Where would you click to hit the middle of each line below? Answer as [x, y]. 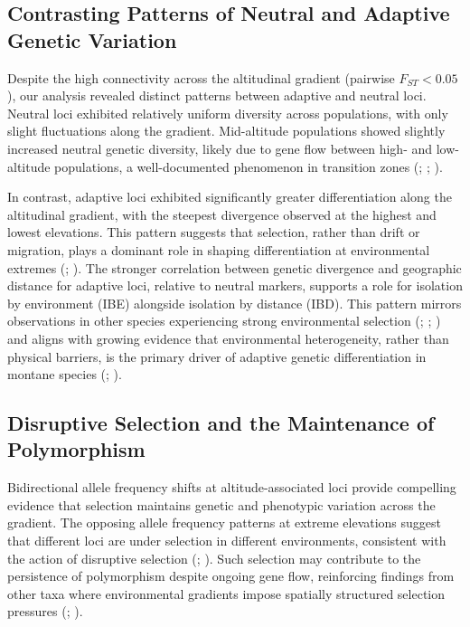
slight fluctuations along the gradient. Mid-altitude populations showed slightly [226, 131]
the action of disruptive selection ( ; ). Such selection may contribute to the [214, 558]
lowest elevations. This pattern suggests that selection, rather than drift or [214, 232]
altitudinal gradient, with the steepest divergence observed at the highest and [222, 214]
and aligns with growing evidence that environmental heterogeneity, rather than [228, 338]
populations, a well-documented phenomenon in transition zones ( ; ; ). [249, 166]
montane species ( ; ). [65, 374]
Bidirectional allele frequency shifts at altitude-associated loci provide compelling [232, 487]
